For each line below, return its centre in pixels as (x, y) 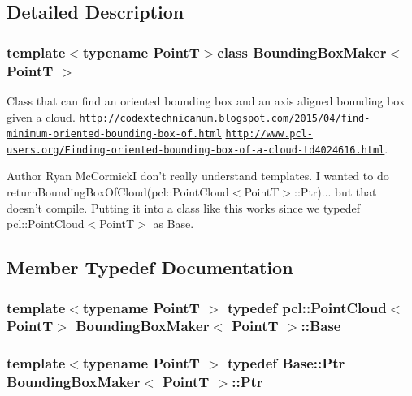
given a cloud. (41, 116)
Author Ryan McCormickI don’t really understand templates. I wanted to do (198, 176)
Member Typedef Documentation (150, 267)
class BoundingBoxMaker (302, 52)
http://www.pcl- (269, 134)
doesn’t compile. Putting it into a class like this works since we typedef (184, 207)
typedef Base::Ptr (286, 363)
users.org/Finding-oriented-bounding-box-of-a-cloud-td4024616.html (196, 150)
